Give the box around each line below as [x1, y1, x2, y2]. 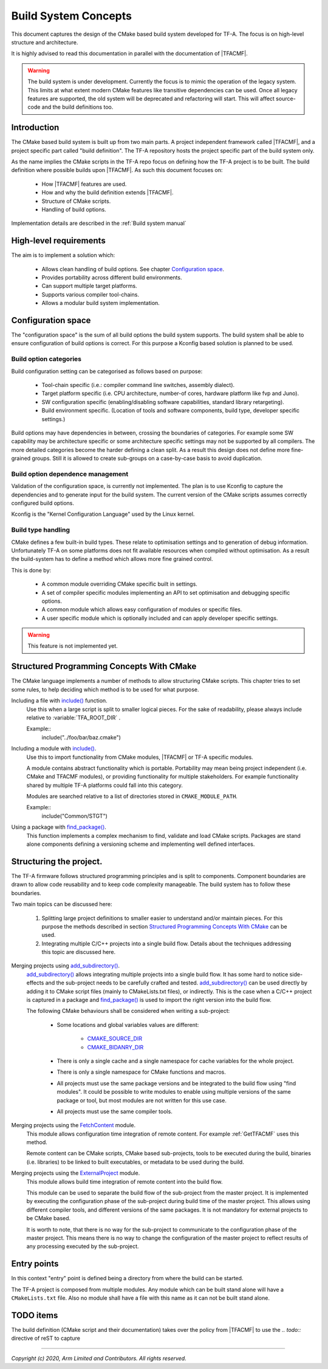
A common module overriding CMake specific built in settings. [41, 580, 197, 588]
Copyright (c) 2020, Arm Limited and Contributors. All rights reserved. [11, 1354, 186, 1362]
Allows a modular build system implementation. [41, 300, 160, 307]
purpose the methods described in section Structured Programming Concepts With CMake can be [41, 922, 288, 930]
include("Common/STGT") [41, 812, 108, 820]
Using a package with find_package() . [11, 823, 106, 831]
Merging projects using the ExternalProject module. [11, 1170, 140, 1177]
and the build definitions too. [41, 103, 114, 111]
